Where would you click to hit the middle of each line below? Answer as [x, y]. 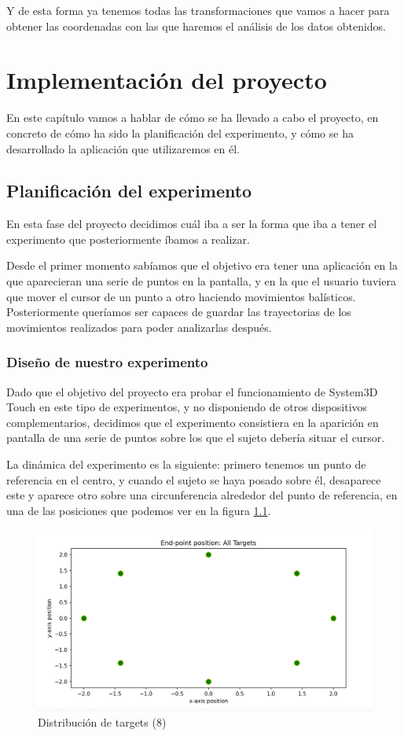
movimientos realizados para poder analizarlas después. [139, 327]
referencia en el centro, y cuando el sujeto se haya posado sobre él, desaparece [194, 479]
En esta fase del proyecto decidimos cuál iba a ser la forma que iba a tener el [192, 224]
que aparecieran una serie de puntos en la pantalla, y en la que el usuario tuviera [201, 281]
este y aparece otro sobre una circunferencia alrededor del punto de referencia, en [202, 495]
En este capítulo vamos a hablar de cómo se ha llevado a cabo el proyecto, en [193, 118]
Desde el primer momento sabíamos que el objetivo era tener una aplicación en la [202, 265]
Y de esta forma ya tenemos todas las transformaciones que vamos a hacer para [198, 10]
